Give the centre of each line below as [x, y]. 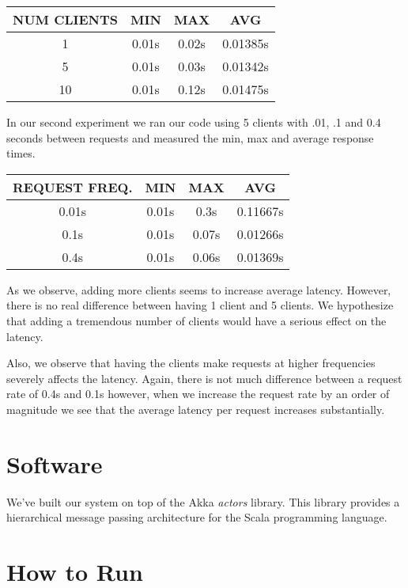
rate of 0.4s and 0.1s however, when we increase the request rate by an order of [198, 394]
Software [55, 463]
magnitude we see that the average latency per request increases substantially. [196, 409]
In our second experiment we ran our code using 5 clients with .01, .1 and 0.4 [194, 122]
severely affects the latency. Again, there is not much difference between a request [204, 378]
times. [21, 153]
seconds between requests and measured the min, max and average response [190, 137]
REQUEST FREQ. [73, 187]
